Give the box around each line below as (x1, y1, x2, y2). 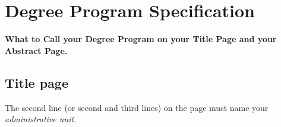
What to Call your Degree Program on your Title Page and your (5, 33, 277, 45)
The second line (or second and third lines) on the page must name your (5, 101, 269, 113)
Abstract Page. (5, 44, 68, 56)
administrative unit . (5, 113, 77, 125)
